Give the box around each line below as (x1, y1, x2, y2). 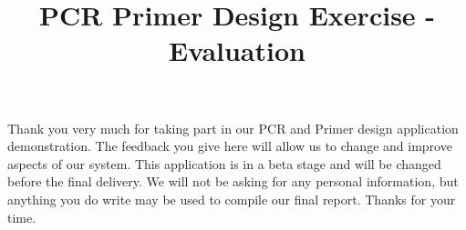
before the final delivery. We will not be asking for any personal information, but (7, 172, 459, 191)
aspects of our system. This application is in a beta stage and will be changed (7, 154, 441, 173)
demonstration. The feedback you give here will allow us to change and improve (7, 136, 452, 155)
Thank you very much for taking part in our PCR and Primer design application (7, 118, 459, 137)
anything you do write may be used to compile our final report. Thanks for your (7, 189, 456, 208)
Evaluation (169, 32, 305, 69)
